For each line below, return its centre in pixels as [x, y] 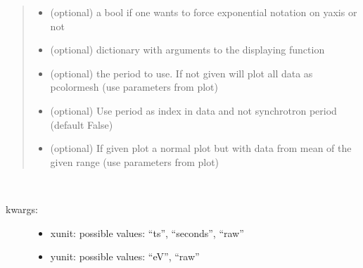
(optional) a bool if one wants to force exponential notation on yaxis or [204, 12]
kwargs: [22, 209]
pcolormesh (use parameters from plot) [134, 87]
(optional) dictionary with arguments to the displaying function [187, 50]
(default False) [82, 124]
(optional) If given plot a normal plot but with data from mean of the [201, 148]
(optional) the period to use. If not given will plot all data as [181, 73]
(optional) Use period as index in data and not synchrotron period [193, 110]
